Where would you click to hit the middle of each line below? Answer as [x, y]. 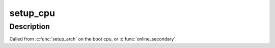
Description [30, 26]
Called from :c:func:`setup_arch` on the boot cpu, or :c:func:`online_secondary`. [93, 39]
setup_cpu [32, 13]
